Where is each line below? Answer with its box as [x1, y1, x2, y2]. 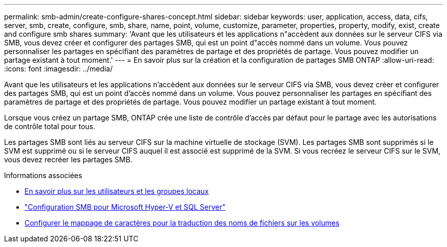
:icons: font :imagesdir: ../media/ [4, 64, 113, 73]
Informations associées [4, 171, 82, 180]
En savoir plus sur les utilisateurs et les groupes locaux [24, 187, 209, 195]
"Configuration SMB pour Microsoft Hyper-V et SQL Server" [24, 203, 226, 211]
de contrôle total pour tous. [4, 122, 95, 131]
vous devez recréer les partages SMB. [4, 155, 133, 164]
